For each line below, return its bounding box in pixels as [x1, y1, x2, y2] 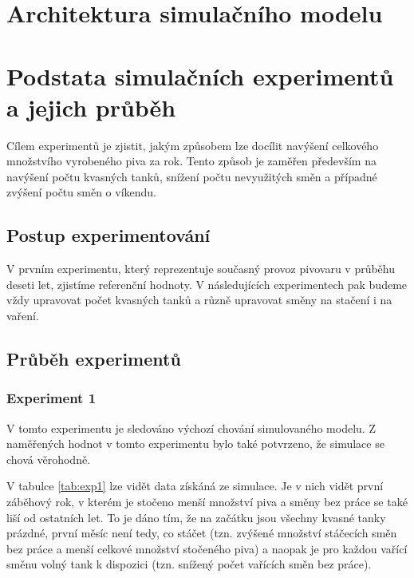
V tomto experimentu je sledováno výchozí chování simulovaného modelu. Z [6, 419, 376, 436]
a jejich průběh [6, 90, 176, 123]
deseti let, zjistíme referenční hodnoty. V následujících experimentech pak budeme [6, 275, 408, 292]
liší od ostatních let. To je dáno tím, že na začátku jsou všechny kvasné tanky [6, 509, 386, 525]
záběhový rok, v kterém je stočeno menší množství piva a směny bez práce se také [6, 493, 408, 510]
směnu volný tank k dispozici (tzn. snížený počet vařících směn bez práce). [6, 556, 372, 572]
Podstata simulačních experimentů [6, 59, 394, 92]
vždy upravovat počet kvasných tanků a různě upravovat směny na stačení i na [6, 291, 392, 308]
